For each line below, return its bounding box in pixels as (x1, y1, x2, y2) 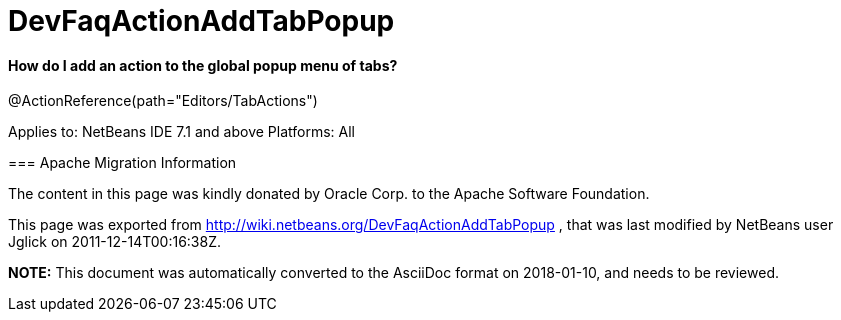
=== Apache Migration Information (8, 154, 237, 172)
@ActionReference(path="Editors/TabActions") (8, 92, 318, 110)
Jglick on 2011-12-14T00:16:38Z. (8, 233, 222, 251)
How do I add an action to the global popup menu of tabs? (8, 56, 398, 74)
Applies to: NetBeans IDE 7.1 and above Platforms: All (8, 123, 355, 141)
